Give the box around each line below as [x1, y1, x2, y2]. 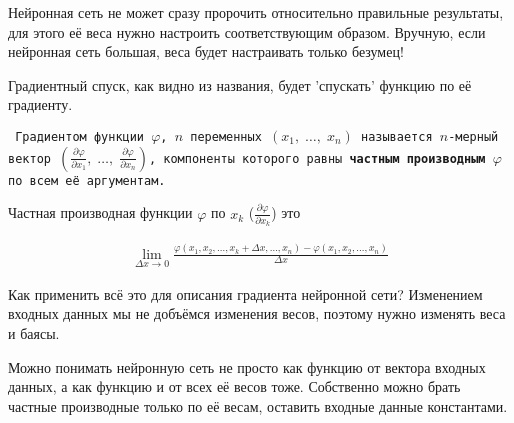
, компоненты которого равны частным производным [148, 151, 486, 166]
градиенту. [8, 94, 73, 115]
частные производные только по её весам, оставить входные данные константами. [8, 395, 508, 416]
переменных [190, 129, 262, 144]
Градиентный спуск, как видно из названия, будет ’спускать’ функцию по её [8, 74, 472, 95]
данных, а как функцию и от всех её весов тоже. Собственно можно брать [8, 376, 461, 397]
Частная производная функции [8, 202, 193, 223]
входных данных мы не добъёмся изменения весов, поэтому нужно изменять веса [8, 303, 506, 324]
